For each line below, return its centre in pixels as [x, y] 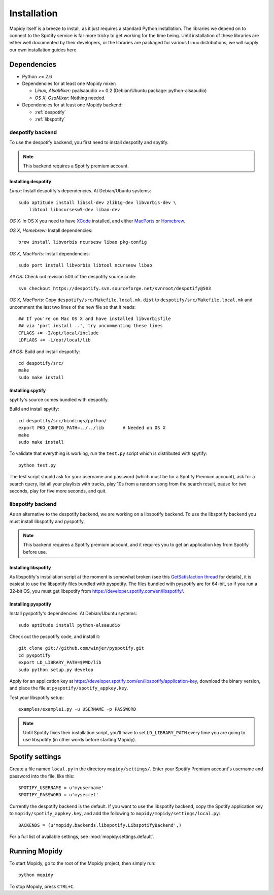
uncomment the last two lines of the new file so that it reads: [73, 307]
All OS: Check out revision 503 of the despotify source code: [73, 277]
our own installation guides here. [44, 50]
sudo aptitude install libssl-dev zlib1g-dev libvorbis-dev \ [97, 203]
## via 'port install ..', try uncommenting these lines [91, 326]
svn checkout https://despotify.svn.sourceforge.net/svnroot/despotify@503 [115, 288]
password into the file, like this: [42, 776]
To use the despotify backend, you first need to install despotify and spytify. [89, 142]
